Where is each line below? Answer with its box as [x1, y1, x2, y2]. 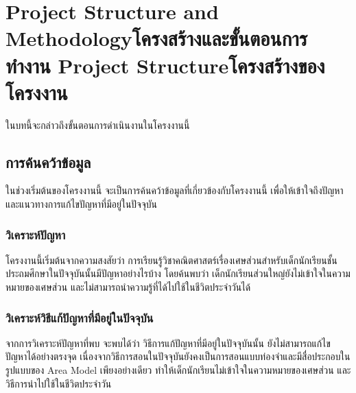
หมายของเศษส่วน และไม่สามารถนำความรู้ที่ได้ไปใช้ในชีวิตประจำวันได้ [5, 280, 251, 294]
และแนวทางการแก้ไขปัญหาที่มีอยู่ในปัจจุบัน [5, 197, 157, 211]
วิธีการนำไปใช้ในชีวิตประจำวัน [5, 376, 112, 390]
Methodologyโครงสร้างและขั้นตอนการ [5, 24, 308, 52]
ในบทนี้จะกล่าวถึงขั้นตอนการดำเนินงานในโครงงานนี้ [5, 117, 190, 132]
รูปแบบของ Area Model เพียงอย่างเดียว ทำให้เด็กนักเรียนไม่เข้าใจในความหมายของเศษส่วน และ [5, 363, 351, 377]
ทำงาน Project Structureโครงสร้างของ [5, 51, 325, 79]
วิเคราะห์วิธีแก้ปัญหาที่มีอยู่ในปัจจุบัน [5, 309, 154, 326]
